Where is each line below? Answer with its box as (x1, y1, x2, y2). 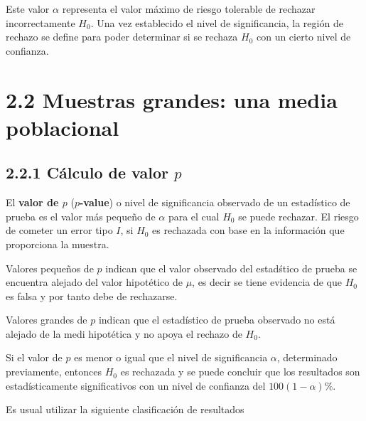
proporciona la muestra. (6, 236, 109, 251)
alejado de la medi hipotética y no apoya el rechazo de (6, 326, 242, 341)
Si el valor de (6, 350, 63, 365)
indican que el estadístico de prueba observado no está (98, 312, 335, 327)
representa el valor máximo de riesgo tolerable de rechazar (62, 1, 316, 16)
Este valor (6, 1, 50, 16)
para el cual (168, 208, 220, 223)
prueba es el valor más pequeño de (6, 208, 156, 223)
